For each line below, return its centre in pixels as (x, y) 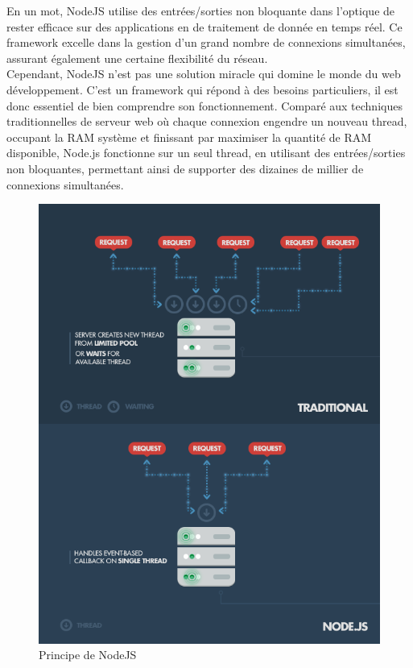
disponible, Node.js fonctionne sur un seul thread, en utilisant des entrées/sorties (206, 153)
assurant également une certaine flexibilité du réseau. (137, 58)
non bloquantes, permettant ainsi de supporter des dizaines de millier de (185, 168)
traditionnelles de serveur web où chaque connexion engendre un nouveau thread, (207, 121)
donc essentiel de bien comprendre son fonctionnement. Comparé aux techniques (204, 105)
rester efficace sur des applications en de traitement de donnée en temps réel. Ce (204, 26)
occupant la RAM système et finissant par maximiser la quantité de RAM (189, 137)
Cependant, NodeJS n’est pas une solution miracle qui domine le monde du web (204, 74)
